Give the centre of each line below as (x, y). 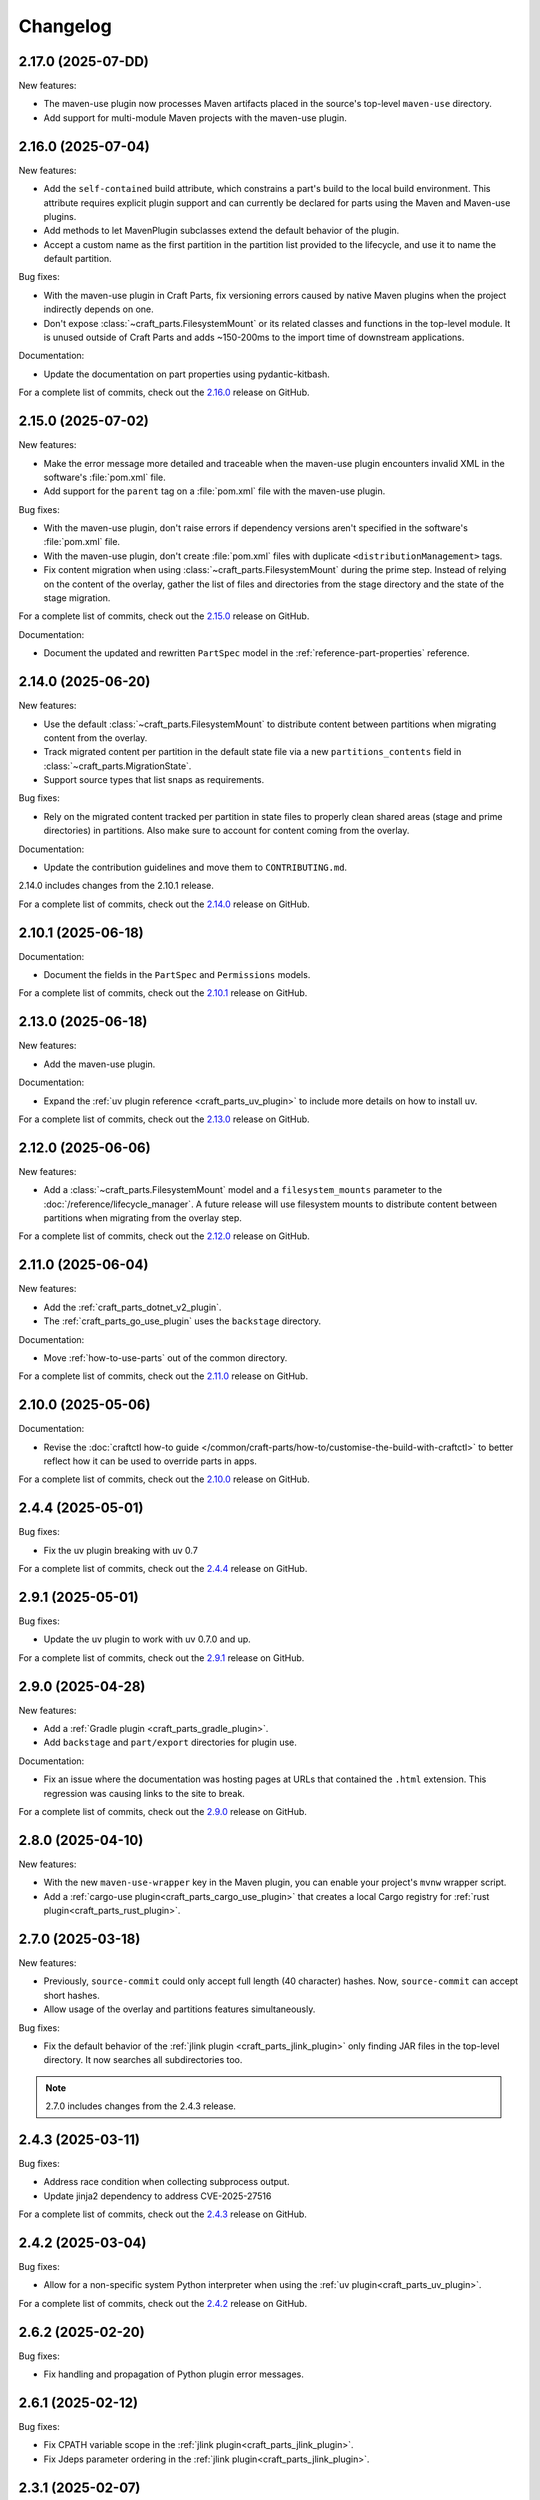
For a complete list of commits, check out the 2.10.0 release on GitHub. (164, 1479)
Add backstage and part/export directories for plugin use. (170, 1742)
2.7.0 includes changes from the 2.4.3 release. (141, 2106)
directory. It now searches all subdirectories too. (143, 2060)
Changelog (65, 26)
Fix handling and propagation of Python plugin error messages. (173, 2374)
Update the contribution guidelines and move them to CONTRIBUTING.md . (195, 867)
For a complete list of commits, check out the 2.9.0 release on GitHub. (162, 1811)
